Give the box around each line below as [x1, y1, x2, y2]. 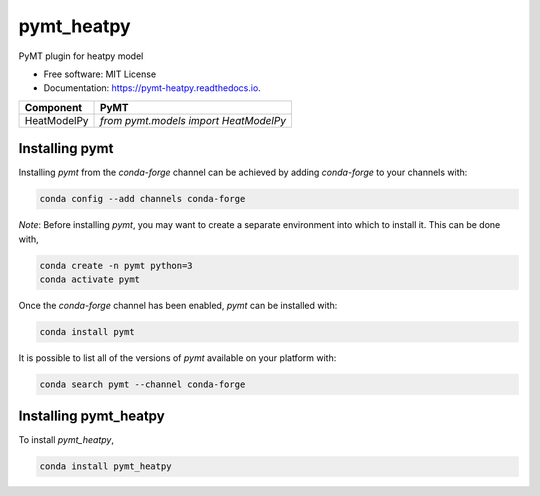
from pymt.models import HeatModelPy [100, 113, 287, 127]
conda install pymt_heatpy [39, 461, 172, 472]
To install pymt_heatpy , [18, 434, 115, 446]
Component [24, 100, 83, 114]
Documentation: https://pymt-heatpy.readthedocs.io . [43, 82, 262, 94]
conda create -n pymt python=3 [39, 260, 194, 271]
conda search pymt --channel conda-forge [39, 378, 246, 390]
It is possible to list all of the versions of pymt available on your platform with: [18, 351, 337, 364]
